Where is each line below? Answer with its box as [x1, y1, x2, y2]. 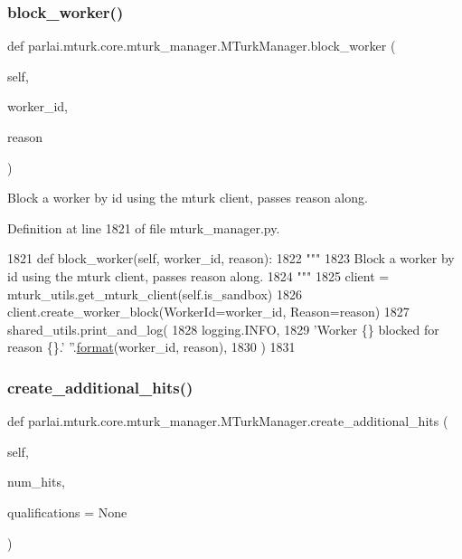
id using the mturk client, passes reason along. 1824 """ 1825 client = [7, 266, 390, 285]
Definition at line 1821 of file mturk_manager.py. [7, 218, 280, 237]
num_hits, [7, 472, 65, 491]
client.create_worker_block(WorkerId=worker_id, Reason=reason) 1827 [7, 302, 410, 321]
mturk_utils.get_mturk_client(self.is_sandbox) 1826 [7, 284, 302, 303]
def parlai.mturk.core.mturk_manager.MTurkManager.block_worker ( [7, 36, 396, 55]
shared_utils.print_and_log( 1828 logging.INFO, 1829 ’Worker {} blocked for [7, 319, 439, 338]
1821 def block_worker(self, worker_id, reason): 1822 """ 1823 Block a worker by [7, 249, 455, 268]
